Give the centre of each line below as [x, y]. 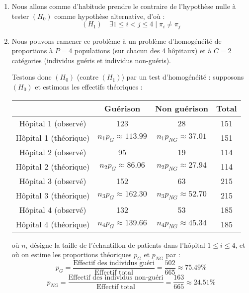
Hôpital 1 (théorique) [53, 137]
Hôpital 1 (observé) [53, 123]
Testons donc [32, 77]
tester [20, 16]
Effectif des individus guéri [114, 263]
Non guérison [182, 108]
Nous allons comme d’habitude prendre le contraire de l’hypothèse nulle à [124, 6]
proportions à [32, 50]
